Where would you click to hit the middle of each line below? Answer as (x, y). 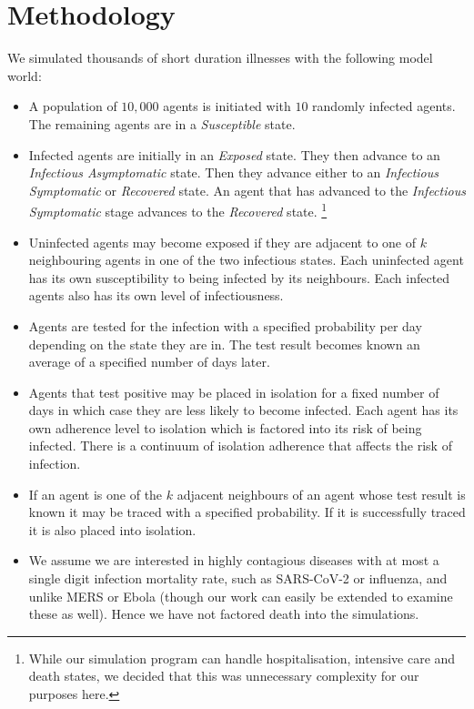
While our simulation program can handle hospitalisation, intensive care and (242, 658)
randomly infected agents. (384, 106)
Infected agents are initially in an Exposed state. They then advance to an (234, 154)
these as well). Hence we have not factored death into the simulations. (224, 614)
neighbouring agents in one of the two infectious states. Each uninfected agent (246, 260)
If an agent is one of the (96, 494)
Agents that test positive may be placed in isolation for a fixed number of (234, 392)
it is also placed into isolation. (112, 529)
